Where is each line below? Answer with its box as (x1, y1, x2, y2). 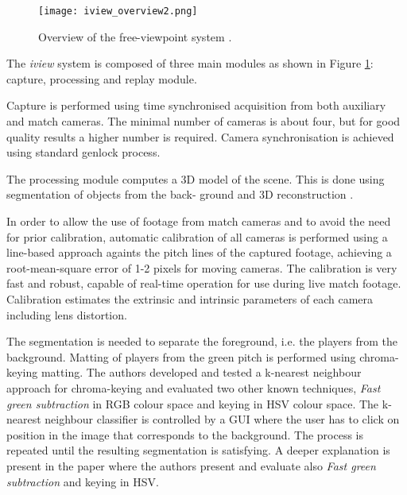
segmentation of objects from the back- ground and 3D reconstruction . (6, 186, 354, 203)
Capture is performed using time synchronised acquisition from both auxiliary (6, 97, 386, 114)
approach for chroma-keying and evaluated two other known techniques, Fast (6, 379, 381, 396)
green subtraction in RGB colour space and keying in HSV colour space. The (6, 395, 379, 412)
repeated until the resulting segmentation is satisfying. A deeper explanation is (6, 442, 390, 458)
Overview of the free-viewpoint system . (38, 28, 232, 44)
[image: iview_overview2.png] (38, 6, 198, 17)
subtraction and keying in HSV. (6, 473, 159, 489)
